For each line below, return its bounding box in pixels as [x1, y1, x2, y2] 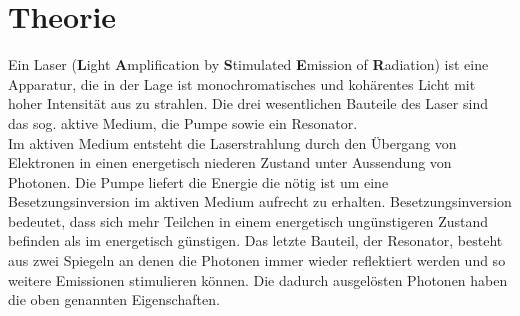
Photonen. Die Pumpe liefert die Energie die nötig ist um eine [8, 171, 389, 192]
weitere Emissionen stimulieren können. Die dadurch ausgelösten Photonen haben [8, 269, 508, 290]
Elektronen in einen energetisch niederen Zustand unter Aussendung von [8, 152, 452, 173]
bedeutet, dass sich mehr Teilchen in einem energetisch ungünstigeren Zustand [8, 210, 489, 231]
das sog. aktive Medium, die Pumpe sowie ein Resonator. [8, 112, 358, 133]
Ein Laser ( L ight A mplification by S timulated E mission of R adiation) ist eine [8, 54, 489, 75]
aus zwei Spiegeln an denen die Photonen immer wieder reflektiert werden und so [8, 250, 506, 271]
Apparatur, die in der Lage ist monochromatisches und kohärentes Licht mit [8, 73, 476, 94]
